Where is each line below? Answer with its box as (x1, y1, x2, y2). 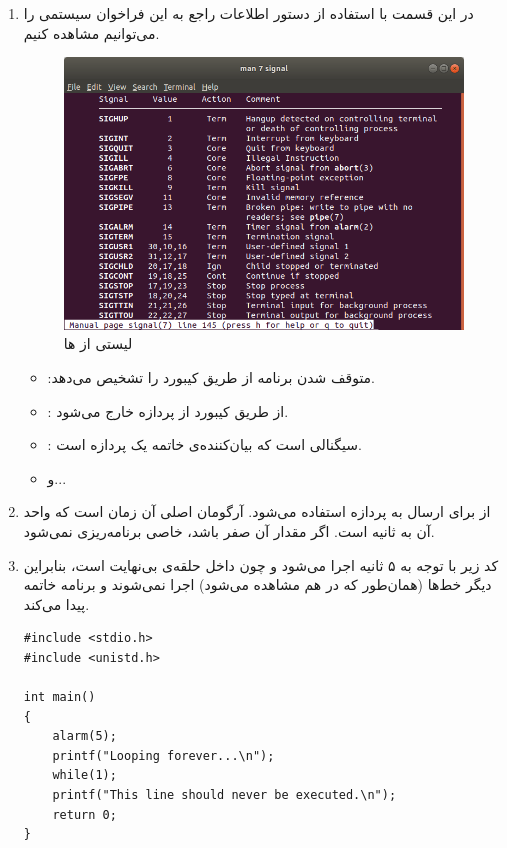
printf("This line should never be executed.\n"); (52, 788, 397, 803)
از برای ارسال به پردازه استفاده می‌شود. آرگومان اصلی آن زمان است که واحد (23, 501, 491, 522)
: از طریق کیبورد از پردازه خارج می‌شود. (47, 400, 289, 421)
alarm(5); (52, 729, 117, 744)
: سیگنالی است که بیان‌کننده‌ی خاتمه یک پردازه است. (47, 434, 362, 455)
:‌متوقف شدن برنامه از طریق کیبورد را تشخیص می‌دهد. (47, 366, 376, 387)
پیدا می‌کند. (23, 593, 90, 614)
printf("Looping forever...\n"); (52, 748, 275, 763)
